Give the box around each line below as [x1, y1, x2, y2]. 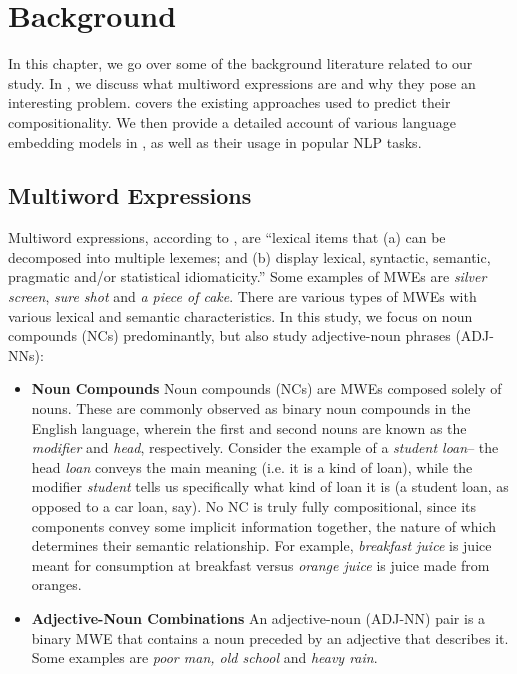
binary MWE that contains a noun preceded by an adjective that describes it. [31, 627, 509, 648]
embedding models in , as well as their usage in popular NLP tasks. [8, 131, 422, 152]
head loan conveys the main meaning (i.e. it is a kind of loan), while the [31, 456, 473, 477]
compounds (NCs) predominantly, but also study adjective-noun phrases [8, 325, 451, 346]
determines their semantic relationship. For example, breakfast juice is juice [31, 535, 492, 556]
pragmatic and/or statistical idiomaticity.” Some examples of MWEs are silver [8, 266, 487, 287]
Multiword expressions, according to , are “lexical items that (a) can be [8, 227, 446, 248]
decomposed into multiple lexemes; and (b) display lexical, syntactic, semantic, [8, 246, 491, 267]
